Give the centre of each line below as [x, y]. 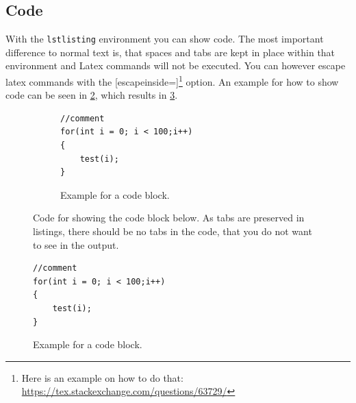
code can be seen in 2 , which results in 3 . [92, 95]
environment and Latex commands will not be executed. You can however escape [176, 65]
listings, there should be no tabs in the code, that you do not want [173, 231]
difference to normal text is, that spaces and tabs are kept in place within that [170, 52]
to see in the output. [76, 244]
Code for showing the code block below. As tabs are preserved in [169, 218]
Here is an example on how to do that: [102, 377]
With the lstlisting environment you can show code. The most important [165, 39]
